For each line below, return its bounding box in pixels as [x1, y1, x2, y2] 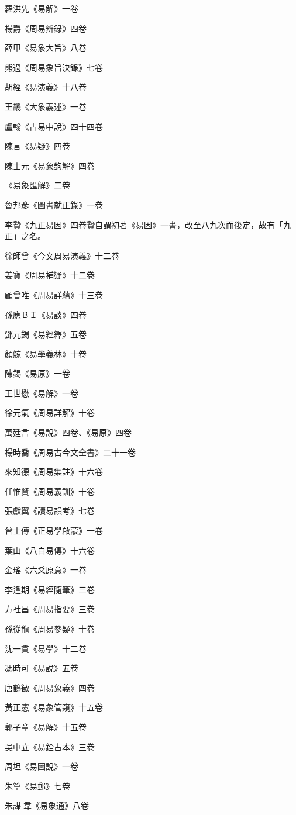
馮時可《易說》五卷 [5, 662, 78, 674]
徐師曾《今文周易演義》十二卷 [5, 249, 119, 261]
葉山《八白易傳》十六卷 [5, 544, 95, 556]
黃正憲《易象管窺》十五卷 [5, 701, 103, 713]
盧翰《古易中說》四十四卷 [5, 120, 103, 132]
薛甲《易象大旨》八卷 [5, 42, 87, 54]
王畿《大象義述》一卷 [5, 100, 87, 112]
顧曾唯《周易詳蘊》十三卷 [5, 288, 103, 301]
